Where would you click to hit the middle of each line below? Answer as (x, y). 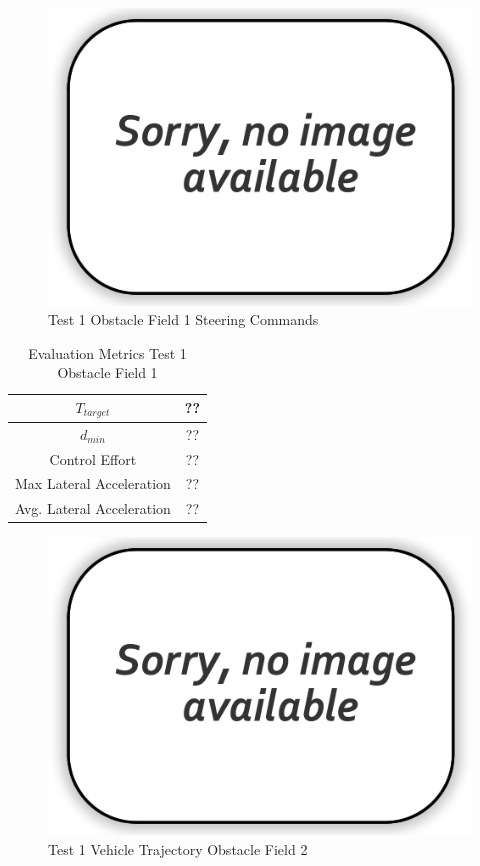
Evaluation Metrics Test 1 (107, 352)
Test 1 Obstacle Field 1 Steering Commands (183, 319)
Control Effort (93, 458)
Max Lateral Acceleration (93, 483)
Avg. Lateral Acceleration (93, 508)
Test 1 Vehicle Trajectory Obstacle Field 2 (178, 848)
